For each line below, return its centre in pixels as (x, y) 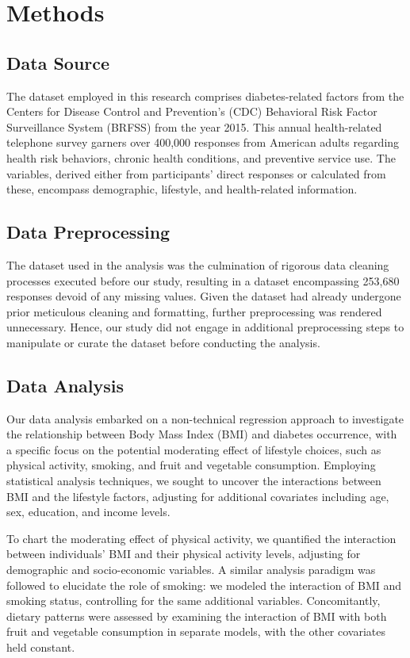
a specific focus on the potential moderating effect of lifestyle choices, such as (194, 449)
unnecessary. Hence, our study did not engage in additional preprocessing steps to (205, 327)
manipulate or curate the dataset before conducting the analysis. (163, 342)
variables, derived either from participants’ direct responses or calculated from (196, 173)
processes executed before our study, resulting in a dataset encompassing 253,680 (203, 280)
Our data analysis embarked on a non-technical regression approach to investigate (205, 418)
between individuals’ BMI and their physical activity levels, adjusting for (184, 554)
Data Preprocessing (88, 232)
